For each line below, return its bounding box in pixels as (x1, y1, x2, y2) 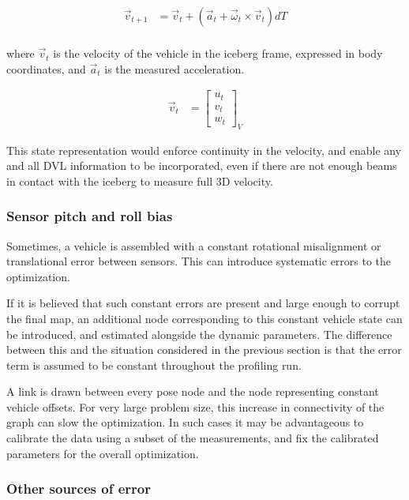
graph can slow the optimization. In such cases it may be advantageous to (6, 414, 364, 430)
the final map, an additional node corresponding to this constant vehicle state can (6, 310, 403, 326)
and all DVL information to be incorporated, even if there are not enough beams (6, 157, 397, 174)
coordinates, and (6, 60, 86, 77)
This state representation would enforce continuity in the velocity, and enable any (6, 141, 402, 158)
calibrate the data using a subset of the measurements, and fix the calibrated (6, 430, 379, 446)
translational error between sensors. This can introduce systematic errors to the (6, 253, 392, 269)
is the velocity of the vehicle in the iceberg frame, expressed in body (53, 45, 383, 62)
